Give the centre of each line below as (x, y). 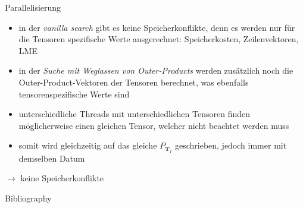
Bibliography (28, 198)
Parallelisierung (33, 7)
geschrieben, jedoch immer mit (231, 145)
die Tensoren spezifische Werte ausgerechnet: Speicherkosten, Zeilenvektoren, (159, 39)
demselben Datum (52, 158)
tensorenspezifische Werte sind (74, 94)
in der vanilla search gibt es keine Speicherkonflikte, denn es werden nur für (157, 27)
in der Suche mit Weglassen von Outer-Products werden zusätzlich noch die (156, 70)
